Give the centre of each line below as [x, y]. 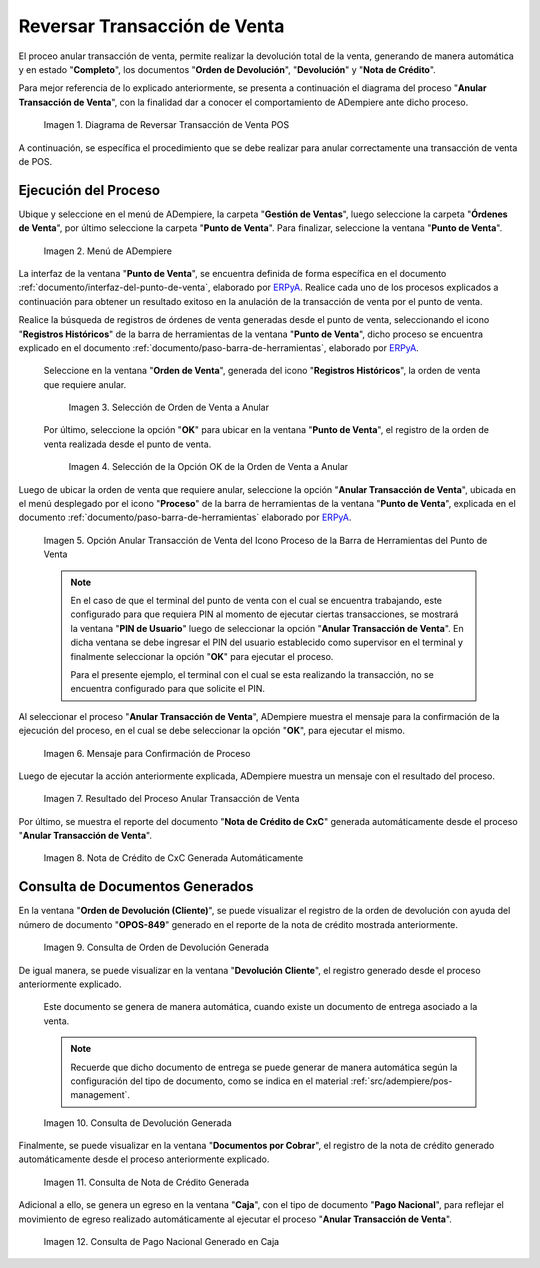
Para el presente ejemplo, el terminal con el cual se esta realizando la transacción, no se [252, 674]
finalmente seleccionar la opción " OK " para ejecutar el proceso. [202, 656]
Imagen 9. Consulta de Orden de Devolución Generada [156, 947]
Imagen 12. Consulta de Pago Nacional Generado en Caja [161, 1242]
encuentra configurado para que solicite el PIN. [167, 689]
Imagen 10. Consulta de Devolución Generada [137, 1122]
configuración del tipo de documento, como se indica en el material [209, 1081]
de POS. [35, 161]
